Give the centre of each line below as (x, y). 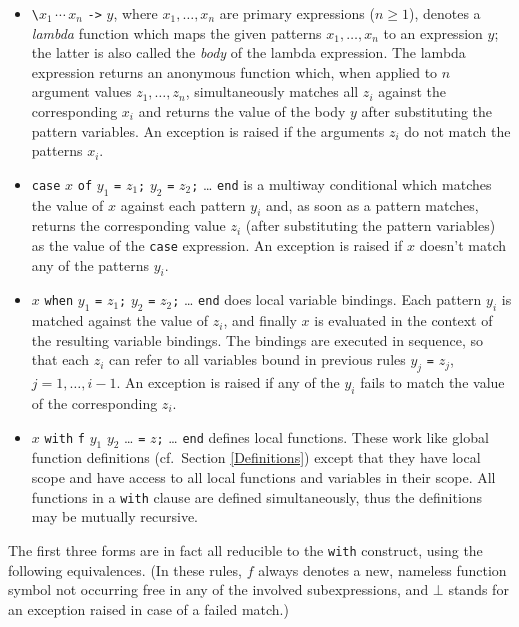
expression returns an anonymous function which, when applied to (234, 71)
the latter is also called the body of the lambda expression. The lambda (248, 52)
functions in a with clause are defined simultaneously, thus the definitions (257, 496)
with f (64, 438)
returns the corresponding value (128, 225)
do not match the (457, 130)
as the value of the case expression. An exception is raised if (217, 245)
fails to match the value (432, 382)
